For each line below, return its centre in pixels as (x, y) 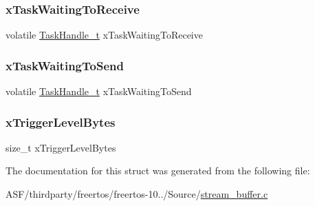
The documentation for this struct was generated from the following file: (158, 171)
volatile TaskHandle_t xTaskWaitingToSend (99, 91)
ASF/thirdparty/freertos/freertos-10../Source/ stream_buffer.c (137, 194)
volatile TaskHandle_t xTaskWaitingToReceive (104, 35)
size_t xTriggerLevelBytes (61, 147)
